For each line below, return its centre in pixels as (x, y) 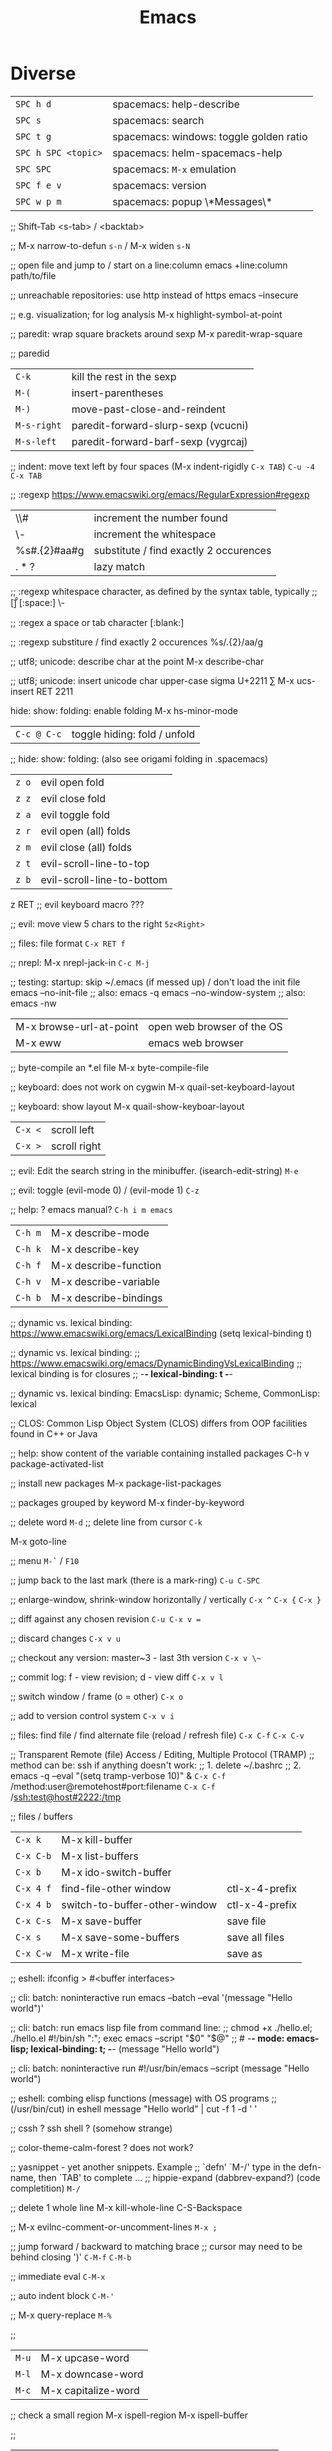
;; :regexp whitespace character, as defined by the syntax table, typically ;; (164, 591)
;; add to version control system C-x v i (92, 1715)
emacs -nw (33, 1003)
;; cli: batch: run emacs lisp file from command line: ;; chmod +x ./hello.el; (161, 2027)
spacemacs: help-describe (176, 104)
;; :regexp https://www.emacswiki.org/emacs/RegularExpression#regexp (160, 494)
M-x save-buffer (102, 1921)
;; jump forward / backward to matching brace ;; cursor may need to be (156, 2246)
